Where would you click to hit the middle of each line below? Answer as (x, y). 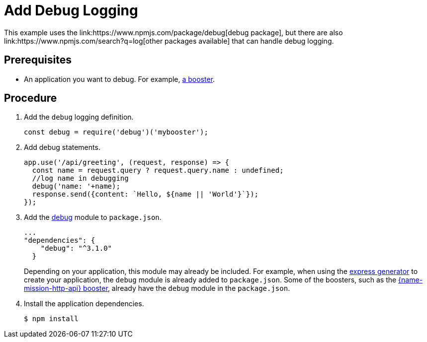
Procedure (31, 98)
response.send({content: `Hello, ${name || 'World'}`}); (145, 194)
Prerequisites (38, 60)
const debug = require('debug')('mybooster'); (116, 132)
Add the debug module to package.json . (93, 217)
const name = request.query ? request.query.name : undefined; (158, 171)
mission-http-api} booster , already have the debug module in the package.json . (157, 288)
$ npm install (51, 319)
